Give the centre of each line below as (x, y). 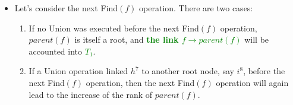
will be (257, 39)
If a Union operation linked (78, 71)
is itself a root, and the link (127, 39)
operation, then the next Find (140, 82)
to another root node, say (188, 71)
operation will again (252, 82)
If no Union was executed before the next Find (114, 28)
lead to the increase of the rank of (91, 94)
